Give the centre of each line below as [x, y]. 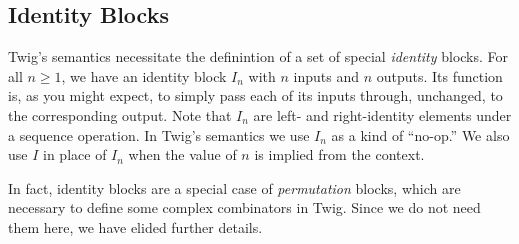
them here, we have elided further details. [135, 226]
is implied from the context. [339, 154]
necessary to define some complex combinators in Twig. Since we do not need [244, 207]
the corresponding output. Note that [120, 114]
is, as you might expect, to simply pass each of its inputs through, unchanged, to [255, 95]
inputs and [326, 75]
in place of [75, 154]
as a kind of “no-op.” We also [420, 134]
